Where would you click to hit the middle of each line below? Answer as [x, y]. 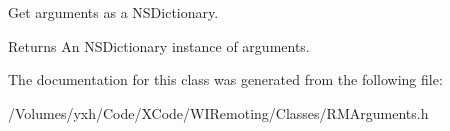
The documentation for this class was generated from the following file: [225, 79]
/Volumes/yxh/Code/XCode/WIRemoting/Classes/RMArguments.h [218, 112]
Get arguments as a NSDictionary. [113, 12]
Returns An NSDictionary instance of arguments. [159, 45]
